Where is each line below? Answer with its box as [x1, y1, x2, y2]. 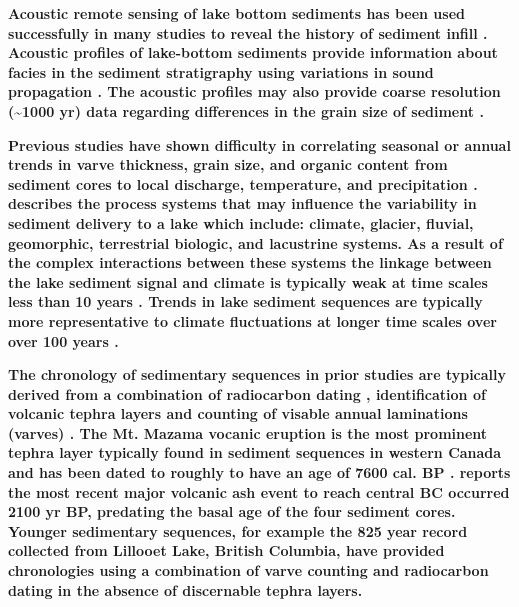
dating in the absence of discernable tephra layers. [8, 579, 363, 600]
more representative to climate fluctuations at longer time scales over [8, 310, 497, 331]
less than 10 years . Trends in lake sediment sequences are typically [8, 291, 483, 312]
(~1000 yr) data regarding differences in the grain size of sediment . [8, 100, 484, 121]
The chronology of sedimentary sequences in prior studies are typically [8, 364, 507, 385]
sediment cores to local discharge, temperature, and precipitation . [8, 173, 478, 194]
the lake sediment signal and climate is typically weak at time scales [8, 271, 488, 292]
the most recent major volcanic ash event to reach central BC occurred [8, 481, 510, 502]
